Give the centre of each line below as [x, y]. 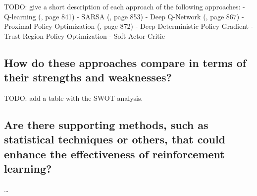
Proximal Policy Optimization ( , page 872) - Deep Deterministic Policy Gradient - [129, 26]
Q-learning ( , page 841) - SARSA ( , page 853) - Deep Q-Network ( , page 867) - [124, 16]
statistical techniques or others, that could [115, 139]
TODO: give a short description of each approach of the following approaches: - [125, 6]
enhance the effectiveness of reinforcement [114, 154]
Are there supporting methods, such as [106, 124]
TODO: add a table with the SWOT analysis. [74, 98]
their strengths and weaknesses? [88, 77]
